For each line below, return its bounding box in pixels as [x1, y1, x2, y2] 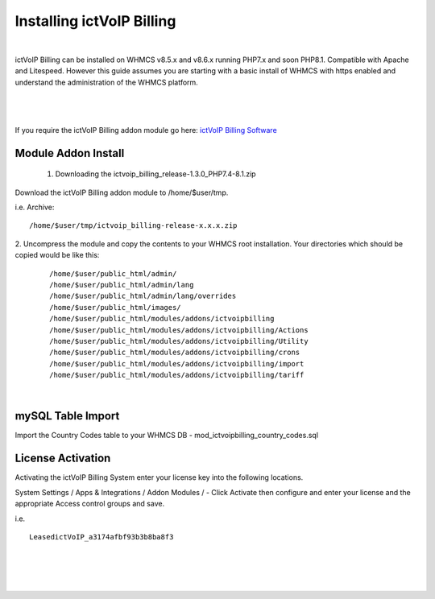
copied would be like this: [14, 250, 100, 260]
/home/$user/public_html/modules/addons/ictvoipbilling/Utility [49, 337, 309, 345]
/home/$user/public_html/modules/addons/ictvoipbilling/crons [49, 348, 300, 357]
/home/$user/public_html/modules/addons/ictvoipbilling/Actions [49, 325, 309, 334]
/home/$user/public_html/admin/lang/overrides [49, 291, 237, 301]
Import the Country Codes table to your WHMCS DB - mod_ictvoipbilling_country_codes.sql [14, 431, 318, 440]
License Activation [14, 452, 111, 465]
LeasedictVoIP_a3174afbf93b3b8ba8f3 [29, 532, 174, 541]
